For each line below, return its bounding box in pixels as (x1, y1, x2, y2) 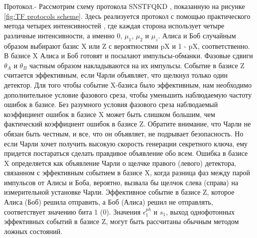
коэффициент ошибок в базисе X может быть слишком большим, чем (4, 109, 215, 119)
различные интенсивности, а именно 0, (4, 30, 123, 40)
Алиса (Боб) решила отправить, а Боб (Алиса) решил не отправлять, (4, 197, 213, 207)
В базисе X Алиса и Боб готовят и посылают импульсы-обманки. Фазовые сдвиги (4, 50, 253, 61)
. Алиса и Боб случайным (158, 30, 236, 40)
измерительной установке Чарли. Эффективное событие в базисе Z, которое (4, 187, 235, 197)
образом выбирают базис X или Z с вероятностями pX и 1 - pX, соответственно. (4, 40, 250, 51)
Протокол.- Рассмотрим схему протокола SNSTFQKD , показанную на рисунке (4, 1, 245, 11)
